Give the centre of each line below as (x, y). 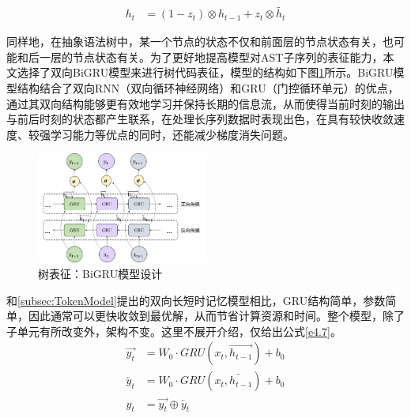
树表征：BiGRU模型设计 (100, 274)
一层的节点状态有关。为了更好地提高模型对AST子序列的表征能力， (211, 56)
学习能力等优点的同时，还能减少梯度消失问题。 (172, 134)
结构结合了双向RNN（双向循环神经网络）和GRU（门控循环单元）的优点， (208, 88)
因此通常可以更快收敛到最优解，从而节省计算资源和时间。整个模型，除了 (216, 316)
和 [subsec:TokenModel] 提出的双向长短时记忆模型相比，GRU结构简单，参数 (196, 300)
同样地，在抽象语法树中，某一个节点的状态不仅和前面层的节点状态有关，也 (200, 41)
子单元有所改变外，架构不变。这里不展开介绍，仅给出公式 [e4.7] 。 (174, 331)
